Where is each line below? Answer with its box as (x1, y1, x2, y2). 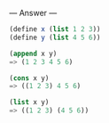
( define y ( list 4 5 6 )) (9, 33, 101, 42)
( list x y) (9, 98, 50, 107)
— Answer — (9, 8, 58, 18)
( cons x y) (9, 73, 50, 83)
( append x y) (9, 49, 58, 58)
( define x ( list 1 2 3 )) (9, 25, 101, 34)
